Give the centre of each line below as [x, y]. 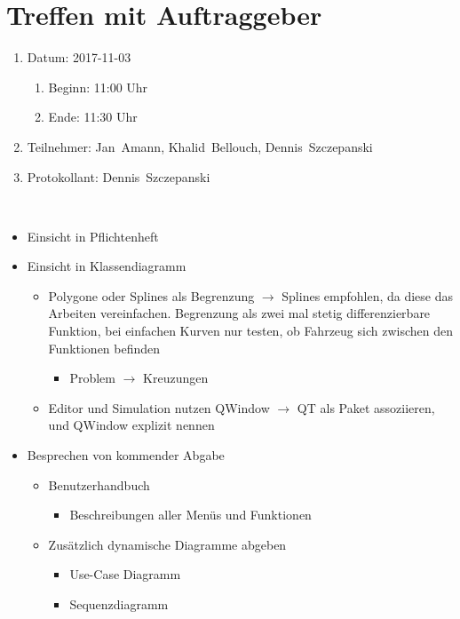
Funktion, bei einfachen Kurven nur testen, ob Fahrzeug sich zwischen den [250, 331]
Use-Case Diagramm [125, 574]
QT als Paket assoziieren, [366, 407]
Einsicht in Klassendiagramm [107, 266]
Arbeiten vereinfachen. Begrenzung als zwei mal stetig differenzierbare [239, 313]
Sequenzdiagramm [119, 604]
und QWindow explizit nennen [131, 425]
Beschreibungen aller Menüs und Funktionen [190, 515]
